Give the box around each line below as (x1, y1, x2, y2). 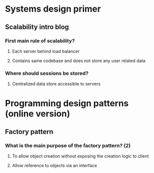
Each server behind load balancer (12, 48, 80, 54)
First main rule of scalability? (5, 37, 75, 44)
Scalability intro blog (5, 23, 69, 31)
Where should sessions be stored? (5, 69, 89, 76)
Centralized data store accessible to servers (12, 81, 101, 87)
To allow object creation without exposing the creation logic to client (12, 153, 149, 159)
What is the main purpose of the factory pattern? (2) (5, 142, 131, 149)
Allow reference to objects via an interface (12, 163, 97, 169)
